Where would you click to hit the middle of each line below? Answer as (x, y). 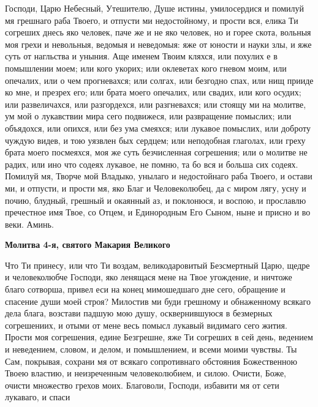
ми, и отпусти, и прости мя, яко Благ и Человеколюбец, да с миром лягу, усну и (156, 188)
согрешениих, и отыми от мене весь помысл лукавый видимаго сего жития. (146, 325)
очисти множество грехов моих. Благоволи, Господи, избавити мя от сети (142, 385)
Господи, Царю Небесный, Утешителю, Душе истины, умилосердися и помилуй (154, 8)
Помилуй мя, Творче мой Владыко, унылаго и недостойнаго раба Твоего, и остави (159, 176)
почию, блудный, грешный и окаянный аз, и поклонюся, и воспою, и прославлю (156, 200)
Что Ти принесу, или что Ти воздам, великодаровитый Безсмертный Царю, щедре (157, 265)
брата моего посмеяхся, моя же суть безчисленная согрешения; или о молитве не (156, 152)
